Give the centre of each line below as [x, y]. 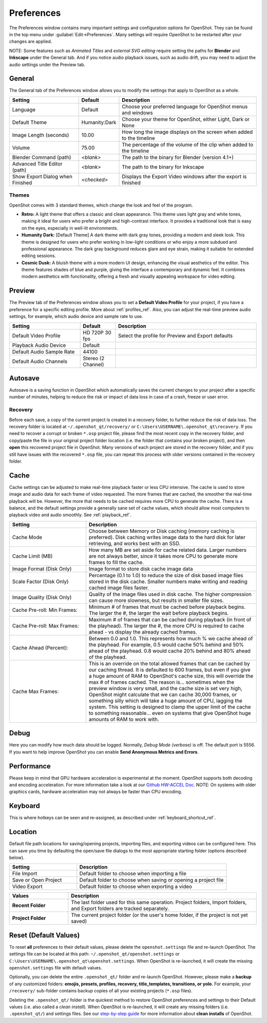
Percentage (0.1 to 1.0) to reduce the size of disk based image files [166, 575]
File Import [24, 873]
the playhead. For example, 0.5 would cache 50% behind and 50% [166, 645]
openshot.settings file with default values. [56, 968]
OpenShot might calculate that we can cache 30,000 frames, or [163, 695]
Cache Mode [27, 537]
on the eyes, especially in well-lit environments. [70, 228]
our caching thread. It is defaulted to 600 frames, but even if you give [170, 670]
